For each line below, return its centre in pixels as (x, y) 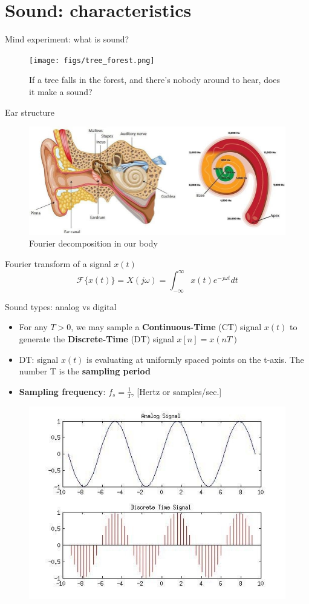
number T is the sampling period (85, 371)
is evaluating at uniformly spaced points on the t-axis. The (195, 359)
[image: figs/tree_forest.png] (92, 60)
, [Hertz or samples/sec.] (177, 391)
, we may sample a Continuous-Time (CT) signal (166, 327)
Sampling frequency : (62, 391)
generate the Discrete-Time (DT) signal (96, 339)
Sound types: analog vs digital (61, 306)
